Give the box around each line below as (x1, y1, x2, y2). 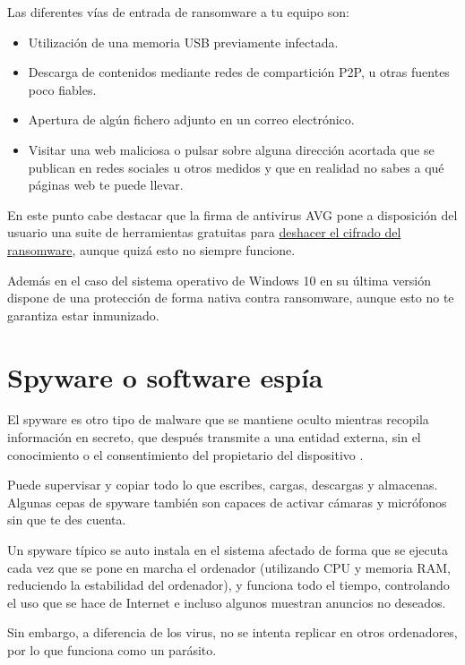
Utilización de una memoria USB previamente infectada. (28, 32, 339, 51)
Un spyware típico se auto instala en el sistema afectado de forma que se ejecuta (7, 541, 449, 558)
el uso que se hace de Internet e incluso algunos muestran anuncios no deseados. (7, 593, 446, 611)
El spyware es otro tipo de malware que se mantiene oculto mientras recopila (7, 410, 429, 429)
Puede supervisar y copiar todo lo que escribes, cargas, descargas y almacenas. (7, 475, 438, 494)
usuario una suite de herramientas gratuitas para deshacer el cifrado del (7, 223, 401, 242)
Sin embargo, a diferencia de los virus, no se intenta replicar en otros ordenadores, (7, 623, 458, 642)
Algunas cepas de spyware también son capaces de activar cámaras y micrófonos (7, 492, 447, 511)
